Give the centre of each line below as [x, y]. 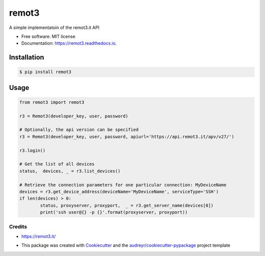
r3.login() [32, 150]
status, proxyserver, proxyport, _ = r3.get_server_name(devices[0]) [127, 205]
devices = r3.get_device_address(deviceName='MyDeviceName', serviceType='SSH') [119, 192]
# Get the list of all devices [57, 164]
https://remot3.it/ [39, 236]
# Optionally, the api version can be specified [79, 130]
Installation [26, 57]
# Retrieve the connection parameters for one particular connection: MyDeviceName [123, 185]
